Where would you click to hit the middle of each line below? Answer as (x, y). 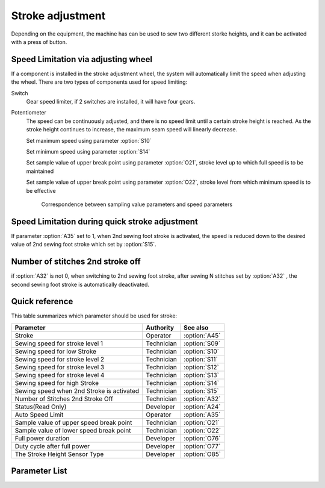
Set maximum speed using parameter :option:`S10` (89, 140)
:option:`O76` (202, 438)
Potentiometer (29, 113)
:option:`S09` (202, 343)
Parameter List (39, 471)
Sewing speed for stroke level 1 (59, 343)
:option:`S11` (201, 359)
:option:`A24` (202, 407)
